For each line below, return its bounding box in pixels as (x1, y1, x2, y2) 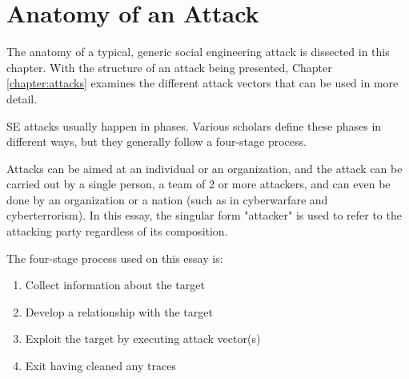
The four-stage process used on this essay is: (6, 249, 223, 266)
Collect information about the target (25, 276, 205, 293)
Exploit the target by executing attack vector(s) (25, 330, 261, 347)
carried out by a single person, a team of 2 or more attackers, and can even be (6, 175, 391, 192)
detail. (6, 90, 38, 107)
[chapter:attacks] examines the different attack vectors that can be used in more (6, 75, 399, 91)
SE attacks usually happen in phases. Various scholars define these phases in (6, 117, 382, 134)
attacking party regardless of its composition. (6, 223, 228, 240)
